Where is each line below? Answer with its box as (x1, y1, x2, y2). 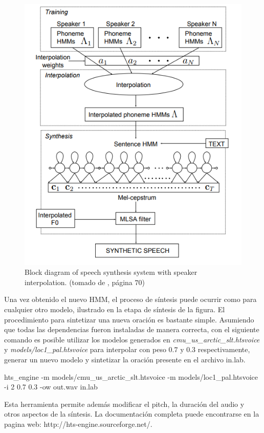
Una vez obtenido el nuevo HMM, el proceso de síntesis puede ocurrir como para (4, 294, 257, 305)
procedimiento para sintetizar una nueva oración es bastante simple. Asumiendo (4, 314, 254, 324)
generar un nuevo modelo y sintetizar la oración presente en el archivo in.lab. (4, 354, 246, 364)
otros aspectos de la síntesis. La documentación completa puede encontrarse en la (4, 408, 259, 419)
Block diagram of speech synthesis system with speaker (25, 267, 197, 277)
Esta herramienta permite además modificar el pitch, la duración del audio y (4, 398, 245, 409)
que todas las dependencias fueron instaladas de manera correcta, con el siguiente (4, 324, 259, 335)
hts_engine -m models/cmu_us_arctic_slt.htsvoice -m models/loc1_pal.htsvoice (4, 371, 258, 382)
